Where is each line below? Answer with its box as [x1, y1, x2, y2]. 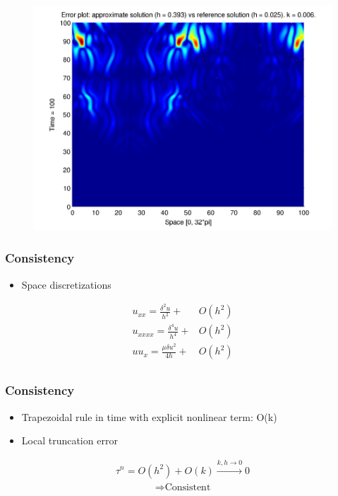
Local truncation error [21, 433, 118, 448]
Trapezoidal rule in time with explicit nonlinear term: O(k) [21, 409, 277, 424]
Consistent [164, 482, 211, 492]
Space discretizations [21, 277, 111, 292]
